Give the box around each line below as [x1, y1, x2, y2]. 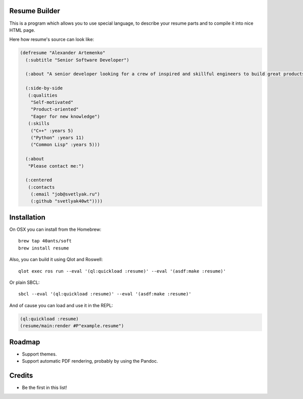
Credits [9, 371, 33, 380]
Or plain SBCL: [9, 279, 40, 285]
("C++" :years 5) [30, 128, 74, 133]
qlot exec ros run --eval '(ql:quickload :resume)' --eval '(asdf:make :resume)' [18, 268, 226, 274]
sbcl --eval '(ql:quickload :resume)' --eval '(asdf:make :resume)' [18, 291, 191, 297]
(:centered [25, 177, 53, 183]
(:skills [28, 121, 50, 126]
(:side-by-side [25, 85, 63, 91]
